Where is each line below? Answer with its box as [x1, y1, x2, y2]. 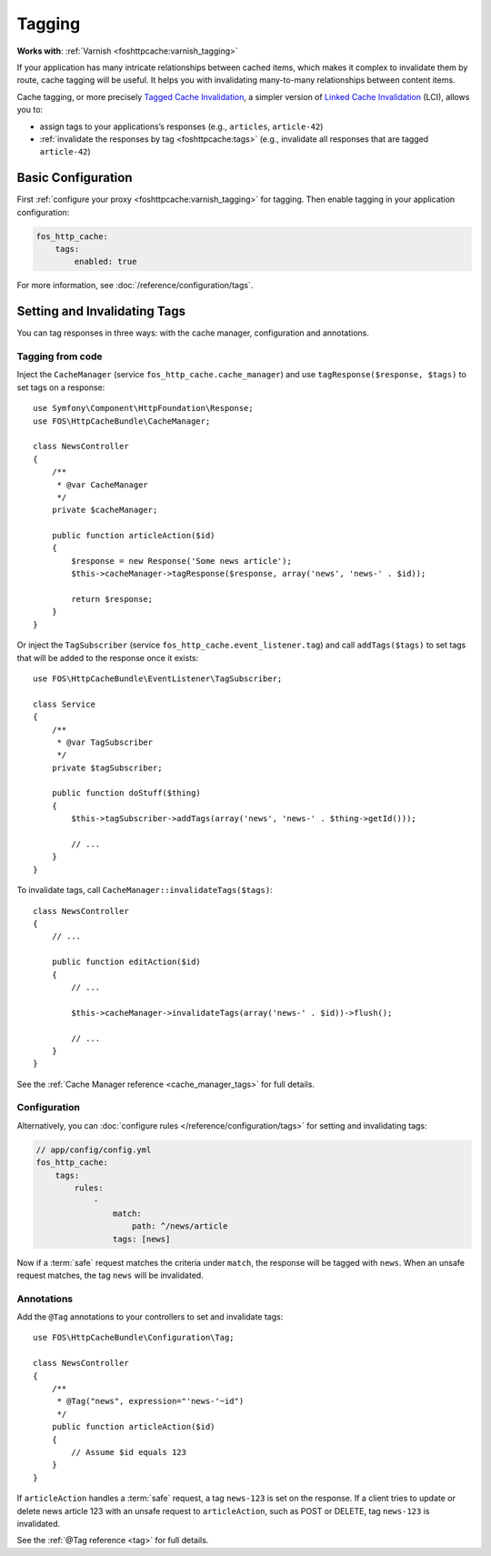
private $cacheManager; [51, 505, 158, 516]
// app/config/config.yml [35, 1144, 152, 1155]
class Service [33, 698, 95, 709]
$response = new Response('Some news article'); [71, 556, 293, 566]
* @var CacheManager [56, 479, 149, 490]
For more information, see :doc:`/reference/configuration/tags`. [16, 280, 254, 291]
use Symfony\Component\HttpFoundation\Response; [33, 403, 254, 414]
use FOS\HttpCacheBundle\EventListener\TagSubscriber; [33, 673, 283, 684]
